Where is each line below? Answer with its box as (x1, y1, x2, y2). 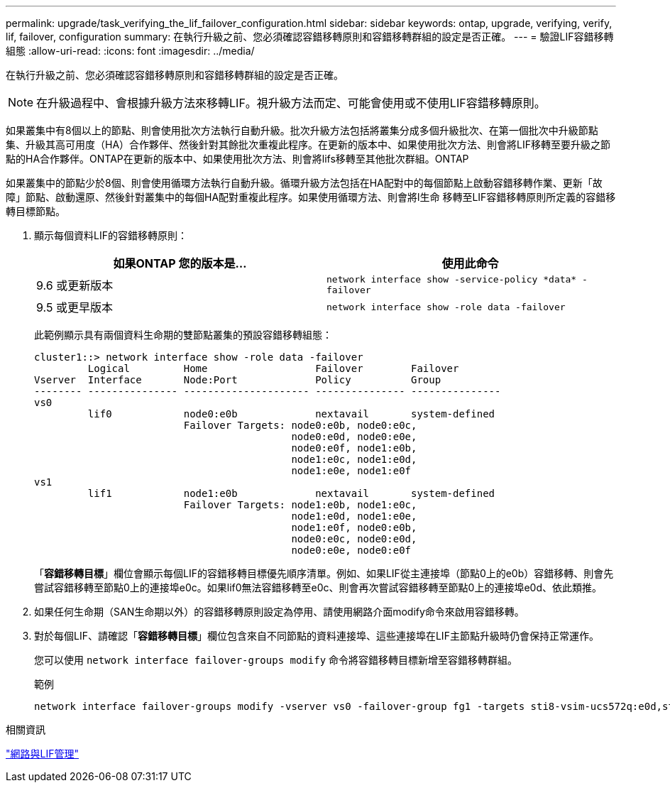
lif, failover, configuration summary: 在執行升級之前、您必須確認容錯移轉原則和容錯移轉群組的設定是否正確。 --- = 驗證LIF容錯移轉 (6, 31, 614, 43)
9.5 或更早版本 (36, 300, 113, 314)
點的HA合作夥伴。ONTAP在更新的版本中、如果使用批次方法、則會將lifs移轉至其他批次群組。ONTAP (6, 153, 469, 165)
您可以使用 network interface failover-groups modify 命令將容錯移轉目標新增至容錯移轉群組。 (34, 654, 518, 666)
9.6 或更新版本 (36, 278, 114, 292)
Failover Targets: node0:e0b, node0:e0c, (183, 420, 417, 431)
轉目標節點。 (6, 205, 65, 217)
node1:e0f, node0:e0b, (291, 522, 417, 533)
